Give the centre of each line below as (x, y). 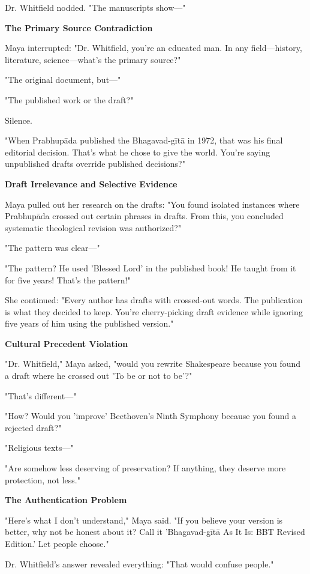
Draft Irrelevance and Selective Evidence (91, 183)
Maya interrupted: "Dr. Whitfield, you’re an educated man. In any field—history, (154, 48)
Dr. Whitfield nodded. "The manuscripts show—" (95, 7)
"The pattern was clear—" (52, 248)
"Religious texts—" (39, 448)
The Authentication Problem (66, 500)
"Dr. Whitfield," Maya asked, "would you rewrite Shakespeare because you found (153, 364)
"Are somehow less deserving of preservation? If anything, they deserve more (145, 468)
